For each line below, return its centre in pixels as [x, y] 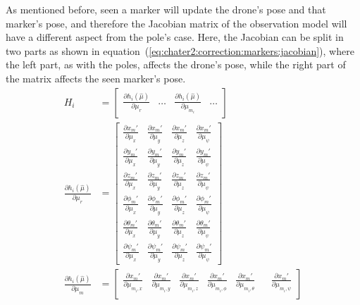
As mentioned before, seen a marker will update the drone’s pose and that [166, 9]
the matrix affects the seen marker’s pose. [96, 78]
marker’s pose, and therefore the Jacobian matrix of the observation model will [176, 23]
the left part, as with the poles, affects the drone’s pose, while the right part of [176, 64]
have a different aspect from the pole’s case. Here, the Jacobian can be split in [175, 37]
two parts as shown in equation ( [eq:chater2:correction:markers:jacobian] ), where [180, 50]
